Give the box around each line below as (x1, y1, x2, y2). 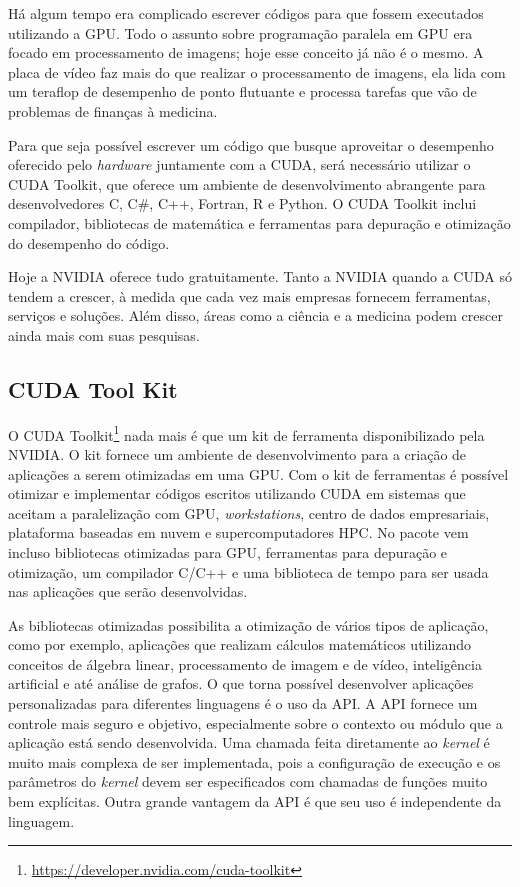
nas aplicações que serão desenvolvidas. (8, 581, 248, 602)
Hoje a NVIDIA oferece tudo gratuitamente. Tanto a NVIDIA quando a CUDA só (8, 266, 512, 287)
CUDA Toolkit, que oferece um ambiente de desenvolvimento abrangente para (8, 173, 486, 194)
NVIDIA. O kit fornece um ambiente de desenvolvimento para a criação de (8, 443, 467, 464)
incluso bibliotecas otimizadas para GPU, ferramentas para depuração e (8, 541, 448, 562)
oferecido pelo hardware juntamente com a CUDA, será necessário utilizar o (8, 154, 471, 175)
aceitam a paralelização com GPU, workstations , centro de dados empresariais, (8, 502, 490, 523)
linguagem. (8, 810, 75, 831)
